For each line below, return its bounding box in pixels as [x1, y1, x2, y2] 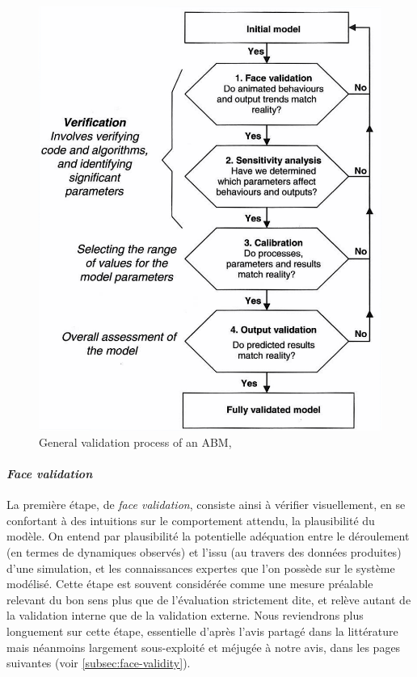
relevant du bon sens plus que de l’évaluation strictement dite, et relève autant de [6, 591, 411, 608]
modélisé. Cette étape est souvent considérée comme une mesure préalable [6, 575, 373, 592]
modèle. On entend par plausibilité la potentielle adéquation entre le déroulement [6, 528, 410, 545]
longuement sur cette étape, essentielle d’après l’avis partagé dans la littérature [6, 623, 398, 640]
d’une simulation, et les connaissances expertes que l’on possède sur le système [6, 559, 395, 576]
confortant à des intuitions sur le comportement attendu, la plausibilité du [6, 511, 375, 528]
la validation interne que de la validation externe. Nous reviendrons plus [6, 607, 364, 624]
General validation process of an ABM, [39, 433, 232, 450]
